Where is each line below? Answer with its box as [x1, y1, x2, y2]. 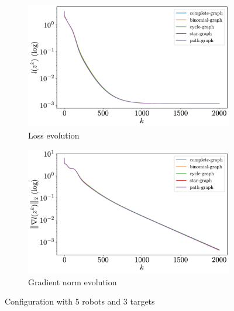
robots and [82, 295, 121, 307]
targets [130, 295, 155, 307]
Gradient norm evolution [28, 275, 117, 288]
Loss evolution [28, 129, 80, 141]
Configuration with [5, 295, 73, 307]
